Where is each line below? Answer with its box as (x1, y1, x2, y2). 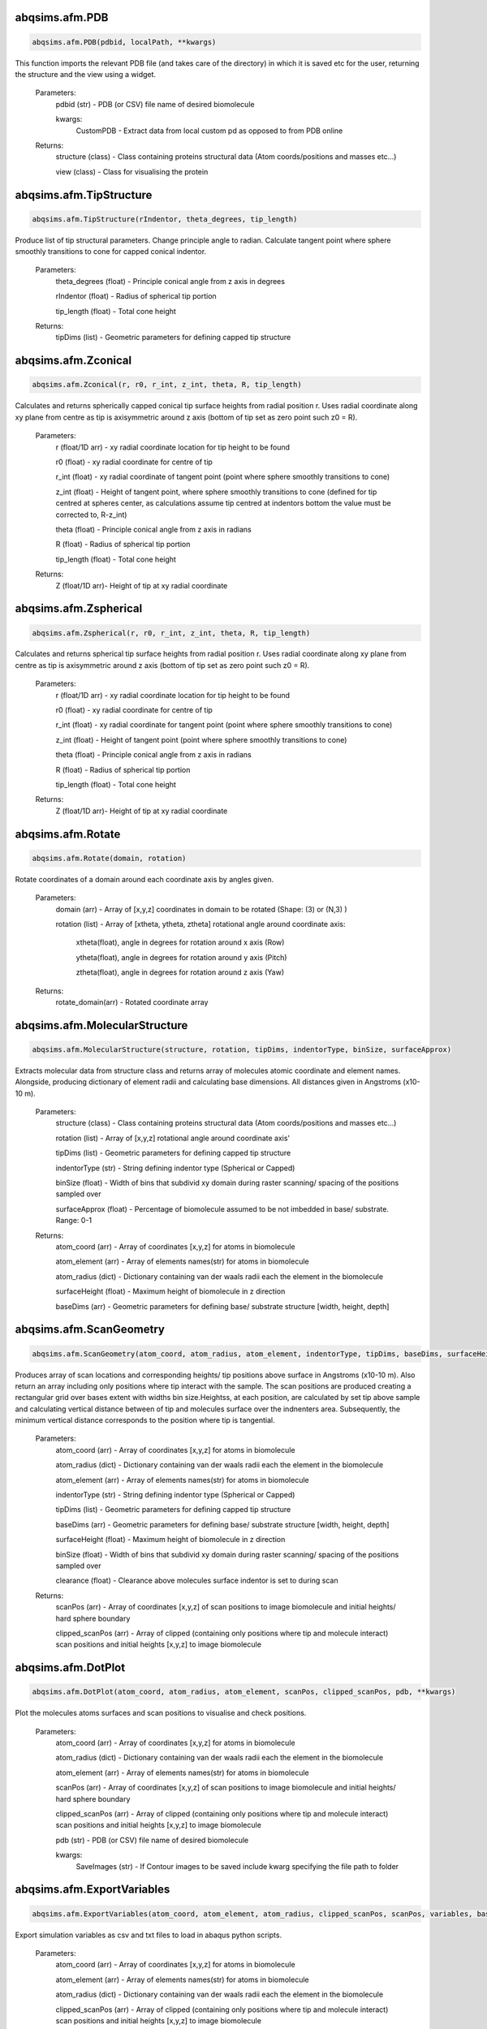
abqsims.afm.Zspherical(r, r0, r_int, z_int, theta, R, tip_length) (32, 628, 311, 637)
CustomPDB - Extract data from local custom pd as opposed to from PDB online (75, 126, 343, 136)
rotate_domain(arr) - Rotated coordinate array (55, 997, 209, 1006)
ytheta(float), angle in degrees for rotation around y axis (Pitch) (75, 952, 287, 962)
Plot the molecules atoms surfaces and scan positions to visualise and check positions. (15, 1708, 307, 1718)
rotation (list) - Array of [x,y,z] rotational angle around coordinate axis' (55, 1133, 291, 1143)
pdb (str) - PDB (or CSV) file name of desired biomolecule (55, 1835, 249, 1845)
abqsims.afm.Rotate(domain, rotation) (32, 853, 187, 863)
